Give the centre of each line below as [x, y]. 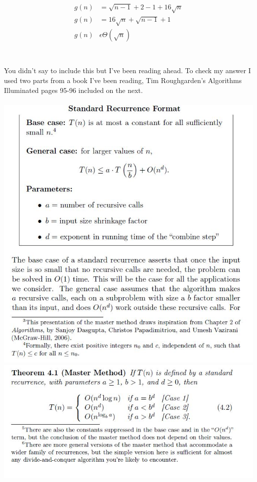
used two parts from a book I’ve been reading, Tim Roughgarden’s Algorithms [123, 80]
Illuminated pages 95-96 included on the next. [73, 90]
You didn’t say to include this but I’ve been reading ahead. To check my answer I [128, 70]
